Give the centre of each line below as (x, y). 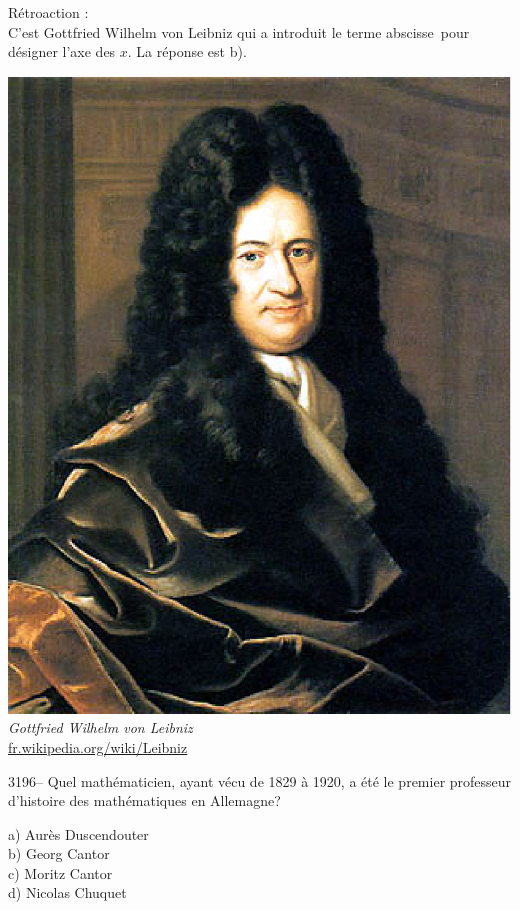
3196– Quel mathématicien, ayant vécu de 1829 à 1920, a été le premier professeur (260, 780)
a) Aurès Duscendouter (78, 833)
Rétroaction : (48, 12)
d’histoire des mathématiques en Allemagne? (144, 800)
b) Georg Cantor (59, 853)
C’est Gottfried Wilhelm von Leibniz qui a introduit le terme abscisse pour (239, 31)
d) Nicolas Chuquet (67, 892)
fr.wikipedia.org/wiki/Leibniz (98, 746)
